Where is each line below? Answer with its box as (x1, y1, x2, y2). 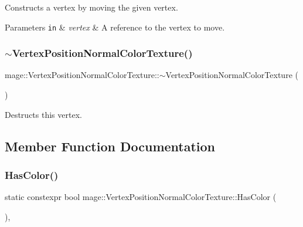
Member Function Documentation (5, 137, 216, 155)
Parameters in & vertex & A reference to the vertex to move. (5, 21, 225, 33)
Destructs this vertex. (5, 108, 82, 120)
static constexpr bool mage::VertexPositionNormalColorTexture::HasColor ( (5, 191, 277, 203)
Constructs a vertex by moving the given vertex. (5, 1, 178, 13)
